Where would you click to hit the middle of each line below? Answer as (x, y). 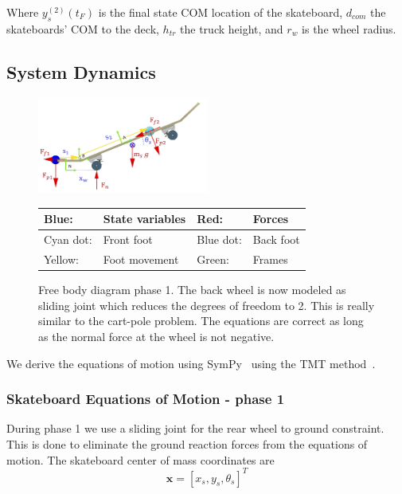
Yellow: (61, 259)
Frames (270, 259)
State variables (144, 219)
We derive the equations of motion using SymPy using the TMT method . (191, 363)
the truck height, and (232, 28)
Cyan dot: (68, 239)
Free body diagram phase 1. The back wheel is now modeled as (192, 290)
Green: (213, 259)
